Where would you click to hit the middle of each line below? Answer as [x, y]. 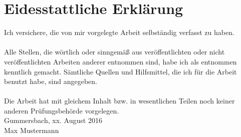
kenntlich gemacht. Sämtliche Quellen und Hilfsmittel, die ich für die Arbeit [120, 71]
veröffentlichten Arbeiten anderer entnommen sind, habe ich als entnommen [120, 61]
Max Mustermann [32, 130]
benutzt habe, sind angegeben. [51, 81]
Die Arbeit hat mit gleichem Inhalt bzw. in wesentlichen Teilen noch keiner [119, 101]
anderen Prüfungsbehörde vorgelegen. [62, 110]
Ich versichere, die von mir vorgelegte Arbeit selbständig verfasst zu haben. [119, 32]
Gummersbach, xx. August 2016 [53, 120]
